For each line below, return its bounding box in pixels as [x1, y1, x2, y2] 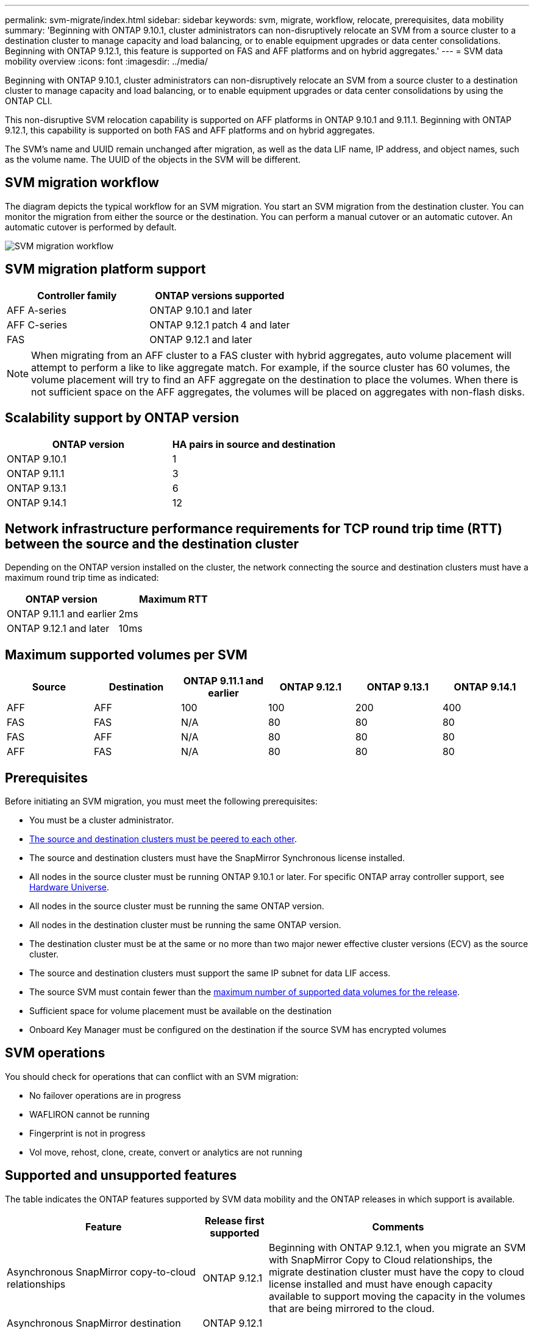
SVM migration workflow [5, 175, 159, 191]
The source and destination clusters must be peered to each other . [29, 834, 297, 845]
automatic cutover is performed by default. [5, 221, 177, 232]
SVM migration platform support [5, 261, 206, 277]
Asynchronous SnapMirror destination [7, 1316, 181, 1329]
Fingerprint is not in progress [29, 1127, 146, 1138]
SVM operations [5, 1045, 105, 1061]
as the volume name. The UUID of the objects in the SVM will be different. [5, 154, 301, 165]
